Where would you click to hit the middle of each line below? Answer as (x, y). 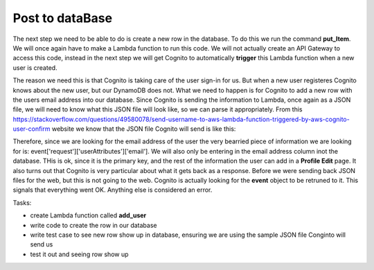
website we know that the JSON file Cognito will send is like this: (144, 129)
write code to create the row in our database (93, 225)
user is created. (35, 67)
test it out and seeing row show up (79, 254)
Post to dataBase (63, 18)
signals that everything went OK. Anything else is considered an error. (113, 190)
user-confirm (32, 129)
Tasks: (22, 202)
